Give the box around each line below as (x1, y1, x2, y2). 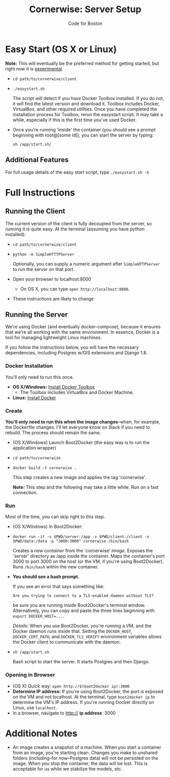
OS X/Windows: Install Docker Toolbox (12, 384, 95, 390)
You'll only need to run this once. (5, 374, 75, 380)
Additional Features (5, 156, 69, 164)
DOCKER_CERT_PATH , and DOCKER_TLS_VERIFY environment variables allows (12, 633, 162, 640)
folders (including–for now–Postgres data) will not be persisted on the (12, 755, 158, 761)
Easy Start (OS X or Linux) (5, 43, 117, 55)
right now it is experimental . (5, 65, 63, 72)
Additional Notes (5, 727, 78, 739)
